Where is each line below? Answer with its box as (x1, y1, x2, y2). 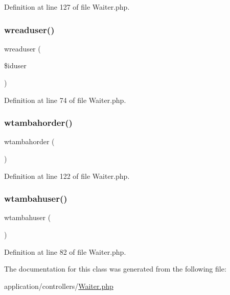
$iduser (4, 60, 27, 71)
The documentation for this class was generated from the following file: (4, 263, 226, 274)
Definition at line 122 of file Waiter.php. (4, 170, 130, 181)
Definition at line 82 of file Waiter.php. (4, 246, 126, 257)
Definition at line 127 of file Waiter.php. (4, 2, 130, 12)
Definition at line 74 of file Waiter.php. (4, 94, 126, 105)
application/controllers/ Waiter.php (4, 280, 113, 291)
